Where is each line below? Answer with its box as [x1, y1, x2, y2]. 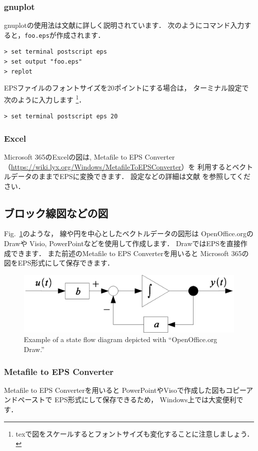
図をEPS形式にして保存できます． [4, 258, 114, 268]
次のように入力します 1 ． [4, 92, 86, 104]
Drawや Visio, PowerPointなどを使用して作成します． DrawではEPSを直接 [4, 238, 241, 249]
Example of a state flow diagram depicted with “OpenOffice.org [24, 334, 217, 345]
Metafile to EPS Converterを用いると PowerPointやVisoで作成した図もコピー [4, 384, 247, 395]
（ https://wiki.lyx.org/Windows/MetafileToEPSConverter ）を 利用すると [4, 161, 233, 172]
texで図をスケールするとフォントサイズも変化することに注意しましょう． [15, 428, 254, 439]
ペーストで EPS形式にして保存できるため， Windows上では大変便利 [17, 394, 237, 405]
